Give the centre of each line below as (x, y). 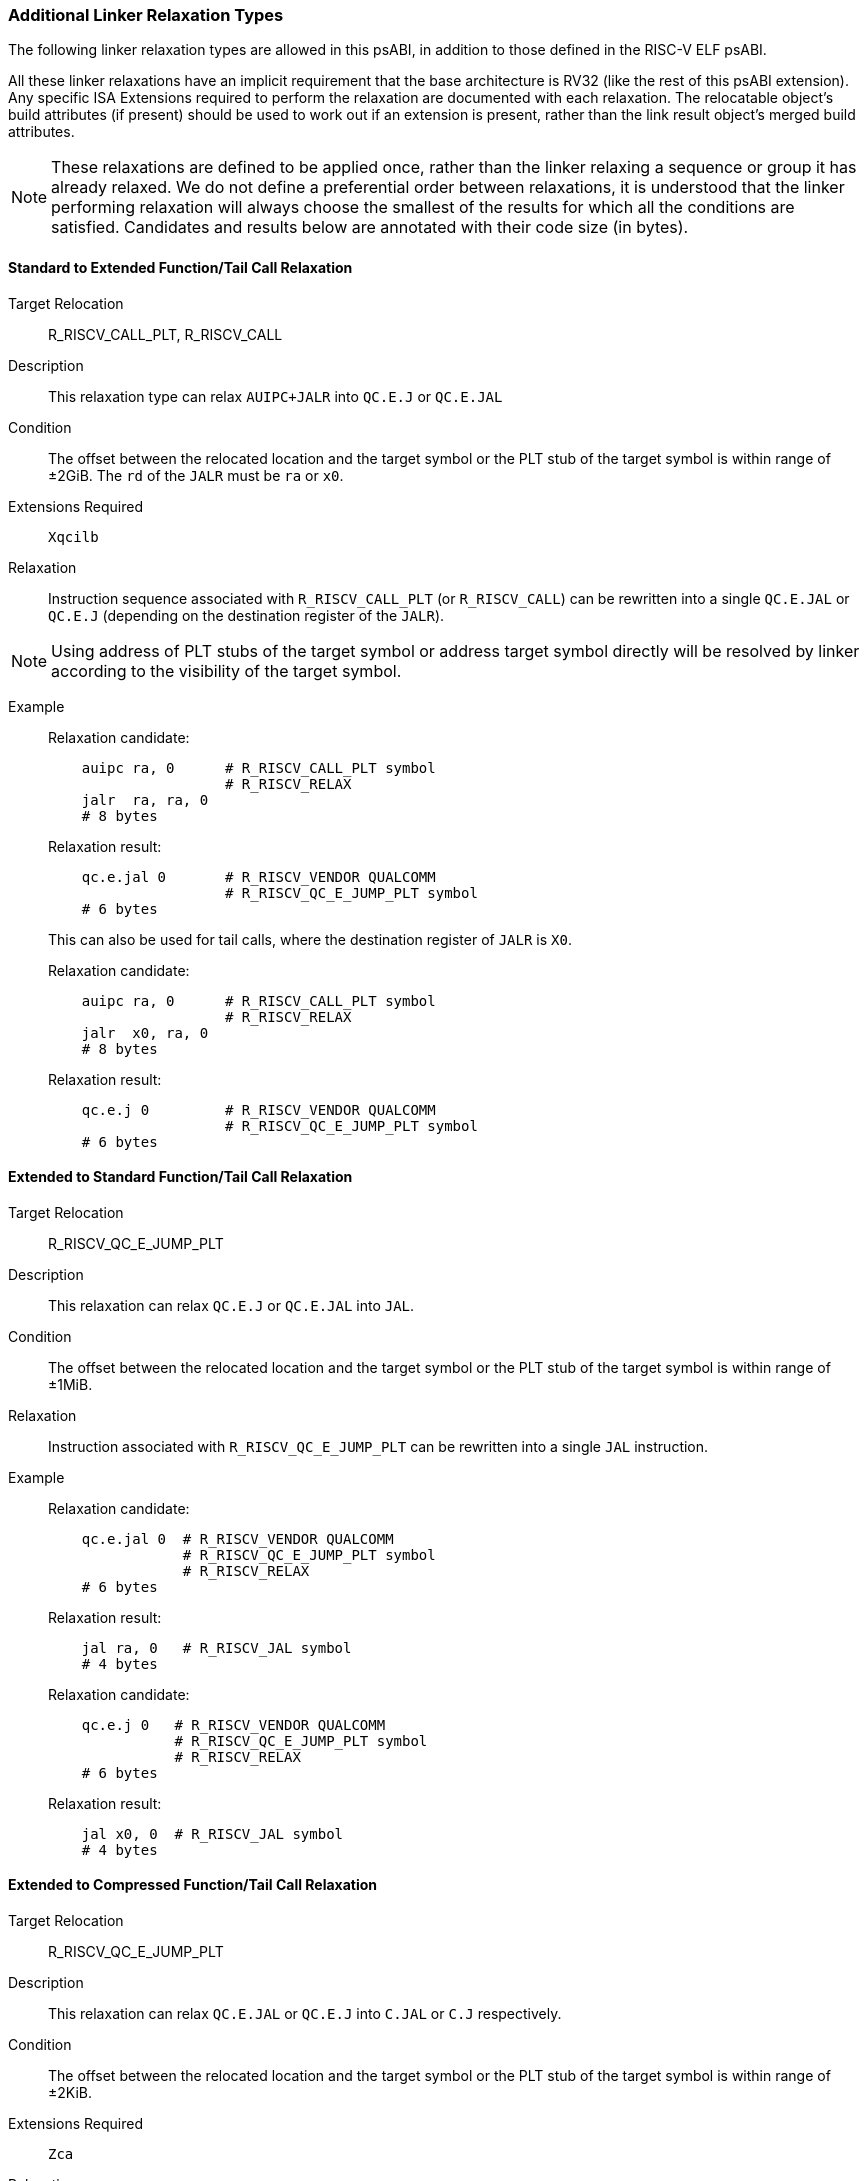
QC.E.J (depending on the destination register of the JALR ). (246, 615)
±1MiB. (70, 1384)
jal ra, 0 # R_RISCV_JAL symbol (216, 1647)
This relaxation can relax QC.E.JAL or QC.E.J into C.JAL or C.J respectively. (305, 2014)
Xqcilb (73, 536)
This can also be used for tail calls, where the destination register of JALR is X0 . (310, 939)
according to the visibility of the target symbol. (226, 670)
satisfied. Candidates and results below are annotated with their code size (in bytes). (370, 227)
